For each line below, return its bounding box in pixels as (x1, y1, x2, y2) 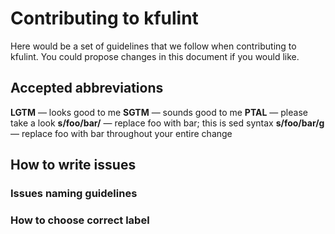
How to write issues (10, 157, 137, 174)
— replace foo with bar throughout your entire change (10, 127, 233, 139)
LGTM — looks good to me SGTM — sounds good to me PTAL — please (10, 106, 308, 118)
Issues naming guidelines (10, 187, 138, 201)
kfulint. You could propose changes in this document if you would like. (10, 50, 300, 62)
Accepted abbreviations (10, 80, 164, 97)
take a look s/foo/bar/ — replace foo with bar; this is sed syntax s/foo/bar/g (10, 117, 325, 129)
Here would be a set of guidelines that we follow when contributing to (10, 40, 297, 52)
